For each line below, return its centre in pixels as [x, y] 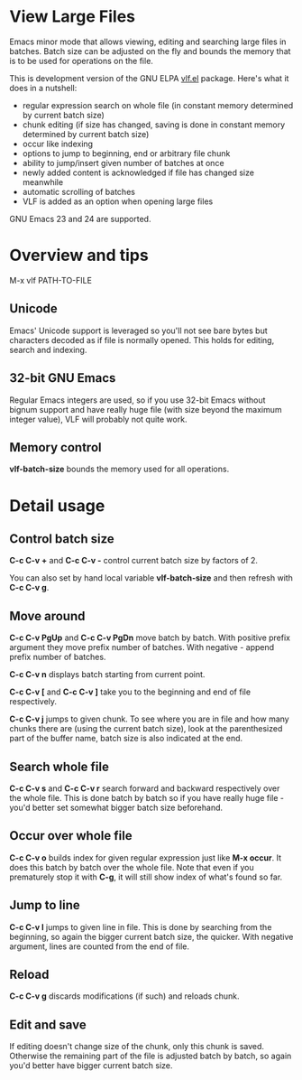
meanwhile [43, 182]
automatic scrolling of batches [78, 191]
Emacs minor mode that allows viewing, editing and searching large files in [148, 42]
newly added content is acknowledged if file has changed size [138, 172]
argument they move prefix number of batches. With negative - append [142, 647]
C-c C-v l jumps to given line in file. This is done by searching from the [141, 926]
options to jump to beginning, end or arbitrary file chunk [126, 153]
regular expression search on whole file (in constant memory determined [158, 105]
